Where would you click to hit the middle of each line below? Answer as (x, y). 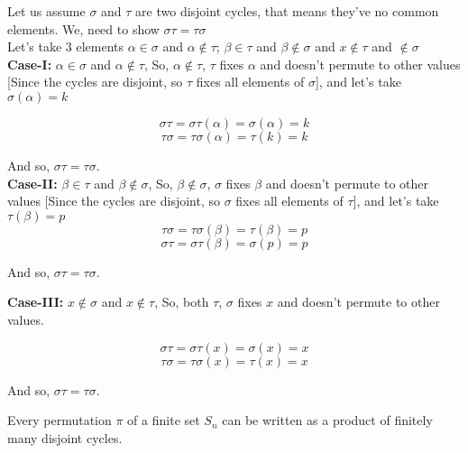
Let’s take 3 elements (66, 46)
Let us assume (46, 11)
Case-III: (36, 302)
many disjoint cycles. (65, 437)
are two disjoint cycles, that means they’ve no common (287, 11)
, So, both (182, 302)
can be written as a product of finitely (327, 420)
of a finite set (164, 420)
